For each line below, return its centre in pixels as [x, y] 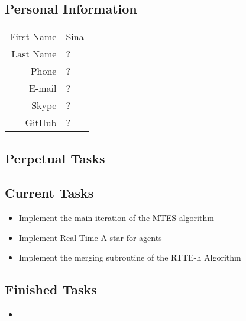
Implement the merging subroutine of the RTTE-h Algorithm [130, 257]
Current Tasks [49, 193]
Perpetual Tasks [55, 158]
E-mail [43, 88]
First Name [33, 37]
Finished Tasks [51, 289]
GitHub [41, 123]
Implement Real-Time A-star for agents [90, 237]
